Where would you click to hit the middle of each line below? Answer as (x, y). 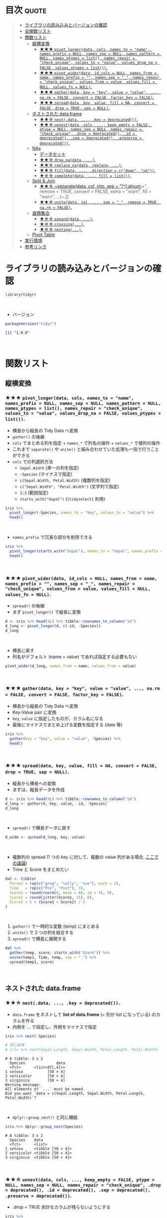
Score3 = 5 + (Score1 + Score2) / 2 (47, 902)
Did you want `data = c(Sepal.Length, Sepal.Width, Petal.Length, (75, 1094)
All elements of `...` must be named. (45, 1089)
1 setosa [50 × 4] (35, 1072)
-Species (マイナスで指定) (46, 474)
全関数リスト (38, 31)
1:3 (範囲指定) (34, 492)
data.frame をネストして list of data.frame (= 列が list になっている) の (84, 1014)
